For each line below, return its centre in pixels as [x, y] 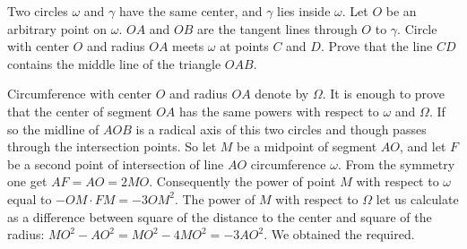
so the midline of [53, 129]
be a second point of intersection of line [116, 163]
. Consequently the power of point [242, 181]
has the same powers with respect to [279, 111]
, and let [423, 146]
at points [244, 46]
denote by [282, 94]
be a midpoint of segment [307, 146]
